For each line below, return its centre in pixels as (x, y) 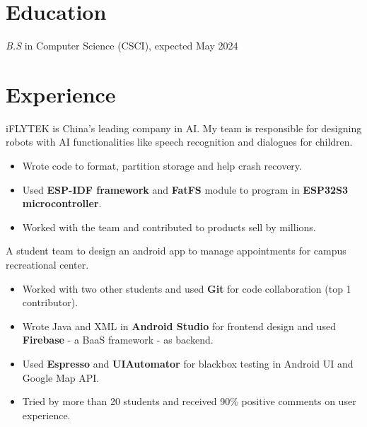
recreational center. (47, 264)
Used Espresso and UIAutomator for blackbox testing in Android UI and (188, 363)
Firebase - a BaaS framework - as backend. (118, 340)
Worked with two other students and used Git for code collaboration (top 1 (187, 288)
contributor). (50, 302)
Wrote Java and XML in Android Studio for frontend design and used (179, 326)
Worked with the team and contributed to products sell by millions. (169, 227)
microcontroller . (62, 203)
